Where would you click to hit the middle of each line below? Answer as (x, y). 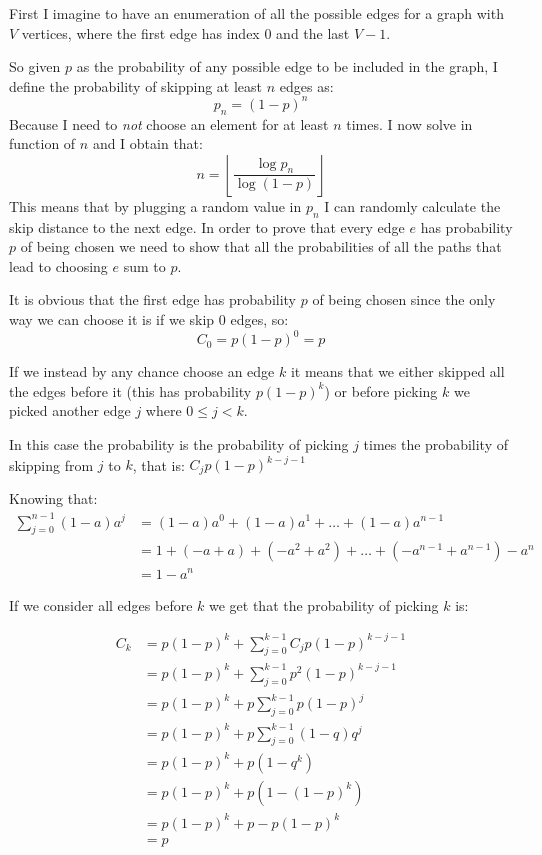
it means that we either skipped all (397, 371)
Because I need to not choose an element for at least (169, 123)
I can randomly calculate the (412, 205)
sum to (144, 265)
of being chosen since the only (404, 299)
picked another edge (70, 410)
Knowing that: (53, 498)
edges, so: (259, 319)
